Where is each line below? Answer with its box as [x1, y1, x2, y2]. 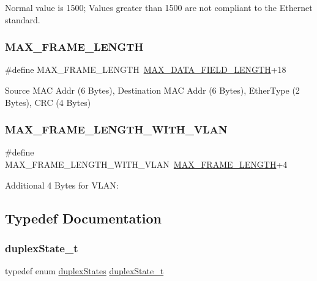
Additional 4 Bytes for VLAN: [5, 178, 119, 191]
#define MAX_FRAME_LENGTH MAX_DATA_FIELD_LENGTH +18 [5, 63, 286, 76]
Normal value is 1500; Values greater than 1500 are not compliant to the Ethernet [5, 1, 313, 13]
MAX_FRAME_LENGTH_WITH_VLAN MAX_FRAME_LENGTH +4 [5, 158, 288, 170]
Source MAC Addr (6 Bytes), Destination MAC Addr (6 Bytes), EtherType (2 [5, 84, 300, 96]
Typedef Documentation [5, 208, 162, 227]
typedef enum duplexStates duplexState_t [5, 264, 164, 277]
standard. [5, 13, 40, 26]
